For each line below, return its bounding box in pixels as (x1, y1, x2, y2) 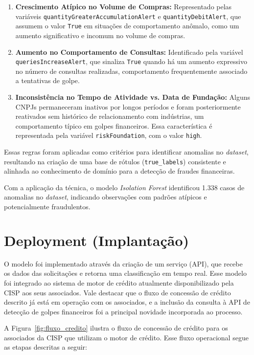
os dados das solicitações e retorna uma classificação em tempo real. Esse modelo (4, 268, 247, 278)
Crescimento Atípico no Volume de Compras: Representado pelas (15, 1, 232, 11)
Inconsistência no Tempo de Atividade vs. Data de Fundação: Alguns (15, 91, 251, 102)
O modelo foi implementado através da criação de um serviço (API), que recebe (4, 258, 243, 268)
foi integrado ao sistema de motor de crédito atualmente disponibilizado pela (4, 277, 234, 288)
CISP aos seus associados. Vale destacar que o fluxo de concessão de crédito (4, 287, 231, 297)
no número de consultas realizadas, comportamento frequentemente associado (15, 66, 248, 76)
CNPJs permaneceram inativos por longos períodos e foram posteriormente (15, 101, 241, 111)
